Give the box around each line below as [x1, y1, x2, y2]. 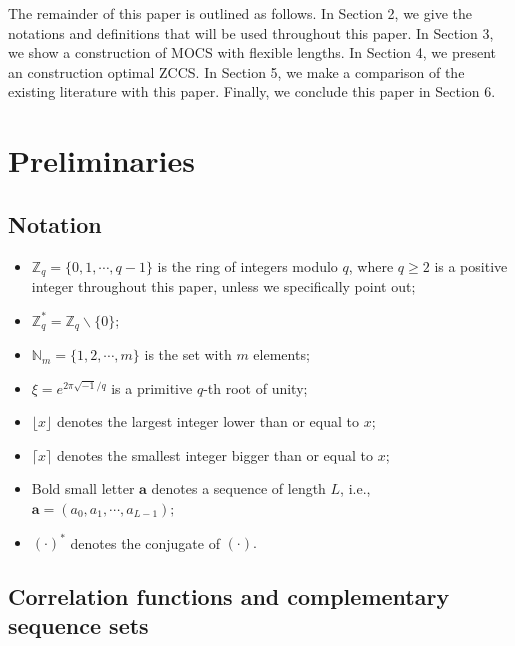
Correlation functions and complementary [8, 581, 450, 612]
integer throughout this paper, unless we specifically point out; [31, 276, 416, 296]
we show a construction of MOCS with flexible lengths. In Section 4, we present [8, 42, 497, 63]
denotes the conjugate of [70, 532, 220, 553]
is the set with [144, 344, 232, 365]
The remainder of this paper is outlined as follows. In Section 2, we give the [8, 3, 472, 23]
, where [348, 255, 394, 276]
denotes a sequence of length [151, 478, 326, 499]
